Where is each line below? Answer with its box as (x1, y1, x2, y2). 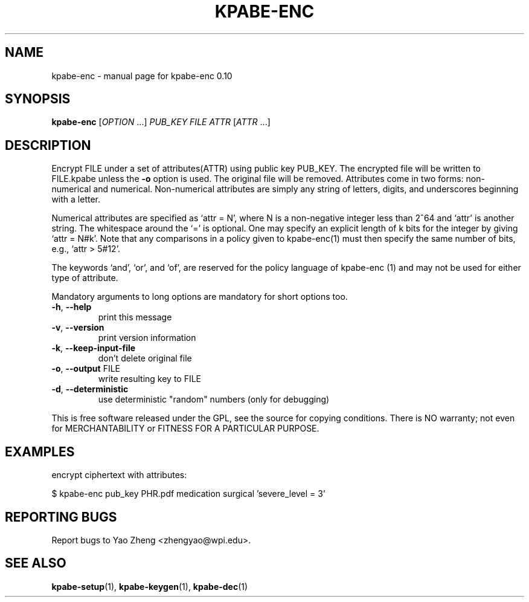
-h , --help (51, 302, 92, 312)
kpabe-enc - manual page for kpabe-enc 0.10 (51, 70, 232, 81)
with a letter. (51, 194, 100, 205)
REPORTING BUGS (5, 509, 117, 525)
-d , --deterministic (51, 384, 129, 395)
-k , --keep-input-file (51, 343, 136, 354)
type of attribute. (51, 273, 118, 283)
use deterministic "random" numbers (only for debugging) (98, 394, 330, 405)
